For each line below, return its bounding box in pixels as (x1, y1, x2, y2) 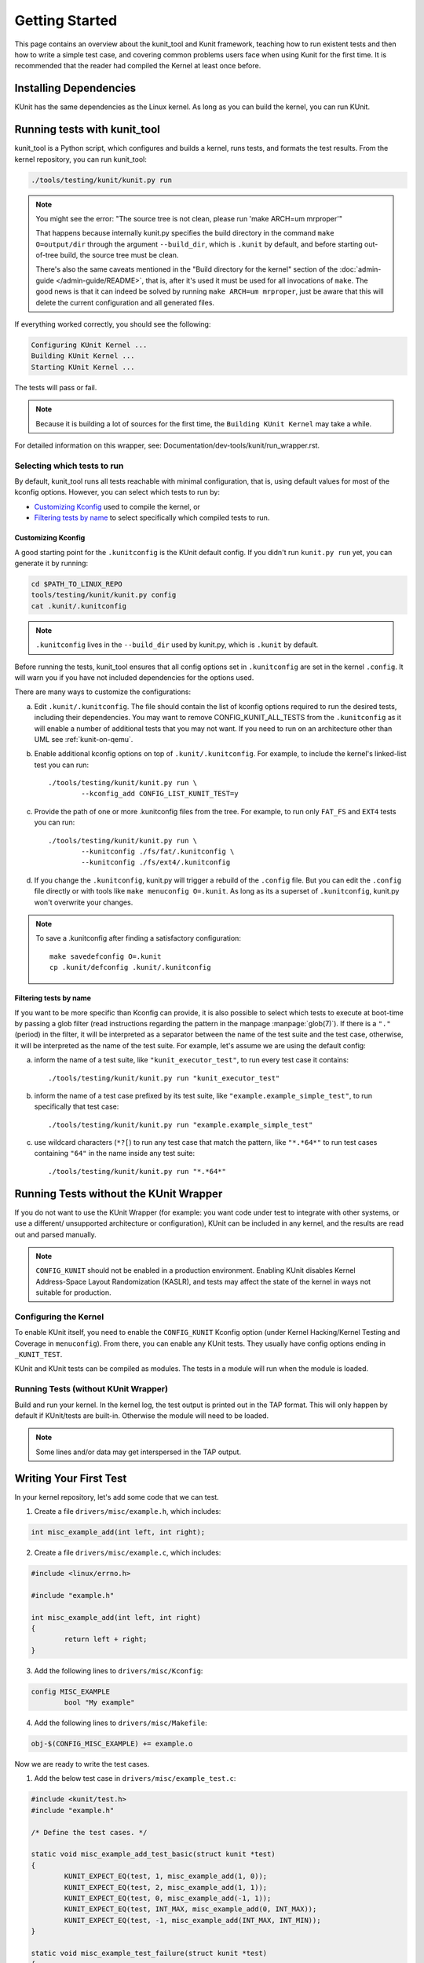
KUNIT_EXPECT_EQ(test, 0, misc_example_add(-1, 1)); (64, 1893, 272, 1903)
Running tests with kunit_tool (14, 122, 161, 137)
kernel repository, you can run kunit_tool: (14, 154, 147, 164)
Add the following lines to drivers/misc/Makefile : (34, 1718, 207, 1727)
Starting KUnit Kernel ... (31, 362, 135, 371)
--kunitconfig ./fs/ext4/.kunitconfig (81, 858, 231, 867)
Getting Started (14, 12, 118, 29)
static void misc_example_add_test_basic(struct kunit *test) (31, 1850, 276, 1859)
